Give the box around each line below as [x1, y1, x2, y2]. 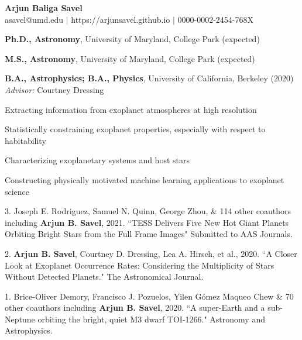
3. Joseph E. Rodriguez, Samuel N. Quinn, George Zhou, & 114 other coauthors [5, 205, 291, 217]
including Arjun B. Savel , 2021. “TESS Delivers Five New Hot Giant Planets [5, 216, 289, 228]
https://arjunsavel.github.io [71, 13, 170, 25]
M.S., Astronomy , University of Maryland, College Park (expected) [5, 52, 255, 64]
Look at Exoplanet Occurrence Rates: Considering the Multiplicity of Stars [5, 259, 274, 271]
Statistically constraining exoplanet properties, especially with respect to [5, 123, 266, 135]
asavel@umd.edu [5, 13, 64, 25]
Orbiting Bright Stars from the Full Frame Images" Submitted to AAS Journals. [5, 228, 293, 240]
